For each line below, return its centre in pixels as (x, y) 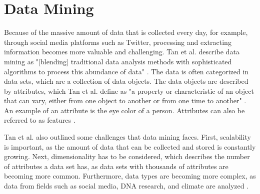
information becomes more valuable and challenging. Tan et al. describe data (122, 52)
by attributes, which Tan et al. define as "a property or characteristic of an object (129, 91)
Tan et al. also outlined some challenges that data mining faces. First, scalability (127, 137)
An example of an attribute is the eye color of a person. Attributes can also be (124, 110)
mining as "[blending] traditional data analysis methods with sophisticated (118, 61)
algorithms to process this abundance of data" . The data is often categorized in (126, 71)
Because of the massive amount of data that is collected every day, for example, (126, 32)
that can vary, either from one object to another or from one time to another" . (125, 100)
